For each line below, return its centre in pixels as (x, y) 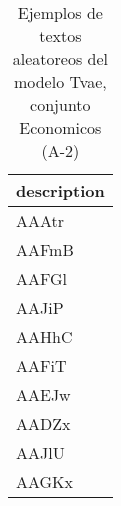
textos (60, 35)
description (60, 190)
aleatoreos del (60, 58)
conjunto (60, 104)
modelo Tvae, (60, 81)
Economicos (60, 127)
